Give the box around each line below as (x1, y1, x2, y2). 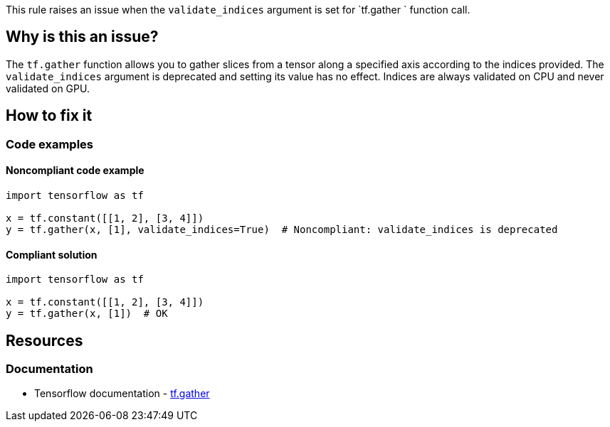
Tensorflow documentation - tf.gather (34, 387, 210, 400)
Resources (6, 331, 83, 350)
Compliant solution (6, 248, 98, 261)
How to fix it (6, 107, 93, 125)
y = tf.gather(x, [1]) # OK (6, 308, 168, 320)
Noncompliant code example (6, 164, 144, 177)
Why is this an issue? (6, 28, 159, 46)
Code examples (6, 136, 94, 151)
